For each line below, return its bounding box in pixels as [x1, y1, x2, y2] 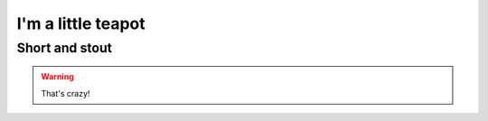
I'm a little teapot [16, 14, 146, 33]
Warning [41, 71, 74, 82]
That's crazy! [41, 88, 90, 98]
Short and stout [16, 40, 113, 56]
